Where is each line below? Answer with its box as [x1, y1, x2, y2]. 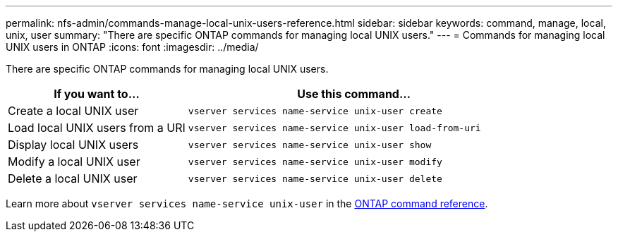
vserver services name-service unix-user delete [188, 173, 442, 184]
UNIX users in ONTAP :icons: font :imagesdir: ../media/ [6, 41, 259, 53]
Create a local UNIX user [8, 104, 139, 118]
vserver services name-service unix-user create [188, 105, 442, 116]
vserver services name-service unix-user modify [188, 156, 442, 167]
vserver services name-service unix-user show [188, 139, 432, 150]
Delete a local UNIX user [8, 171, 138, 186]
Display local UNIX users [8, 138, 139, 152]
